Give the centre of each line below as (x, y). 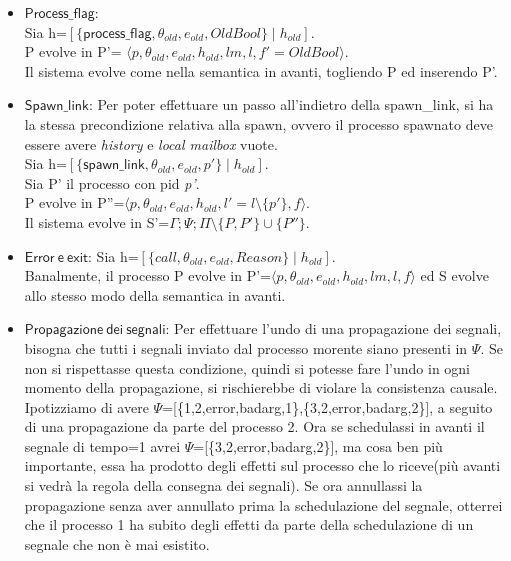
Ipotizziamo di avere (86, 406)
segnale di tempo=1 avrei (102, 445)
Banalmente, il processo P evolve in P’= (147, 275)
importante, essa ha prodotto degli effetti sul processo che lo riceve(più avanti (262, 465)
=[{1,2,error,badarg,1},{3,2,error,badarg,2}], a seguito (327, 406)
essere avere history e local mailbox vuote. (151, 143)
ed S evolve (454, 275)
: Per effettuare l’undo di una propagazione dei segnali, (333, 328)
